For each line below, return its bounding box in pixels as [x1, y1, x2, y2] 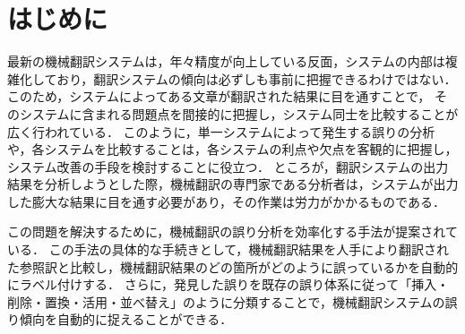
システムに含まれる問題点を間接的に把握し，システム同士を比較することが [19, 104, 459, 123]
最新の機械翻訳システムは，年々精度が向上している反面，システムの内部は [7, 52, 445, 71]
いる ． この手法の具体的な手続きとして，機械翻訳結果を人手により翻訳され [7, 240, 449, 259]
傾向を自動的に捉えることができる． [19, 310, 233, 329]
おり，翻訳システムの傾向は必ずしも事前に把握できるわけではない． [56, 69, 457, 88]
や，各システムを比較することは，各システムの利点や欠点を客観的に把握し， [7, 140, 458, 158]
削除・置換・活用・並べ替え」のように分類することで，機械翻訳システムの [7, 292, 445, 311]
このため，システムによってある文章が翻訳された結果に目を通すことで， [7, 87, 431, 106]
